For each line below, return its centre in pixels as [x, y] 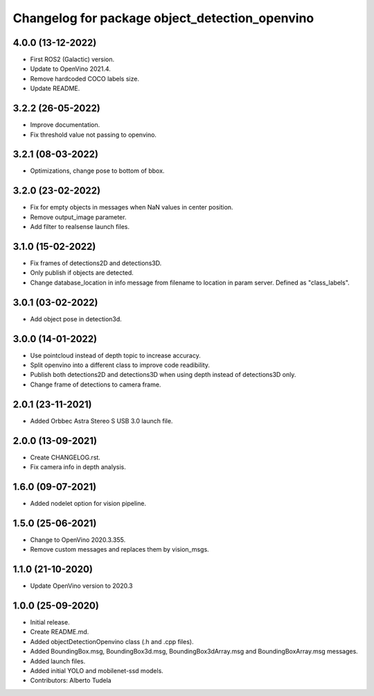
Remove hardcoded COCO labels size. [85, 78]
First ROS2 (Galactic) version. [72, 60]
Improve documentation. [65, 125]
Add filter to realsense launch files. [80, 227]
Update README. [55, 88]
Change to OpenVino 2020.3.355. [78, 540]
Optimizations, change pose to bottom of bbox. [97, 171]
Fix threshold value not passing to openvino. [93, 135]
